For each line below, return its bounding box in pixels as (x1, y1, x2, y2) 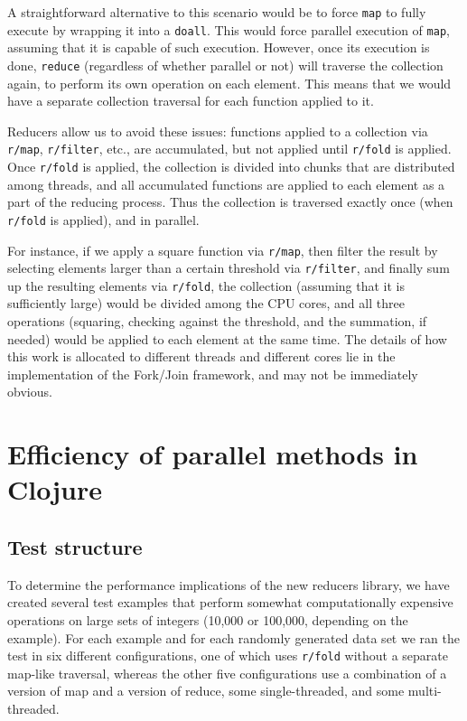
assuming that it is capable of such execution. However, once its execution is (7, 38, 430, 57)
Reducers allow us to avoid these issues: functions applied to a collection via (7, 121, 428, 140)
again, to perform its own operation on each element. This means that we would (7, 73, 452, 92)
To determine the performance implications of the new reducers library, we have (7, 575, 450, 594)
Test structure (7, 532, 143, 560)
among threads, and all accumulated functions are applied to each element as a (7, 174, 445, 193)
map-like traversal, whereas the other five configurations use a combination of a (7, 663, 447, 682)
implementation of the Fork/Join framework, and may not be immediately (7, 364, 418, 383)
